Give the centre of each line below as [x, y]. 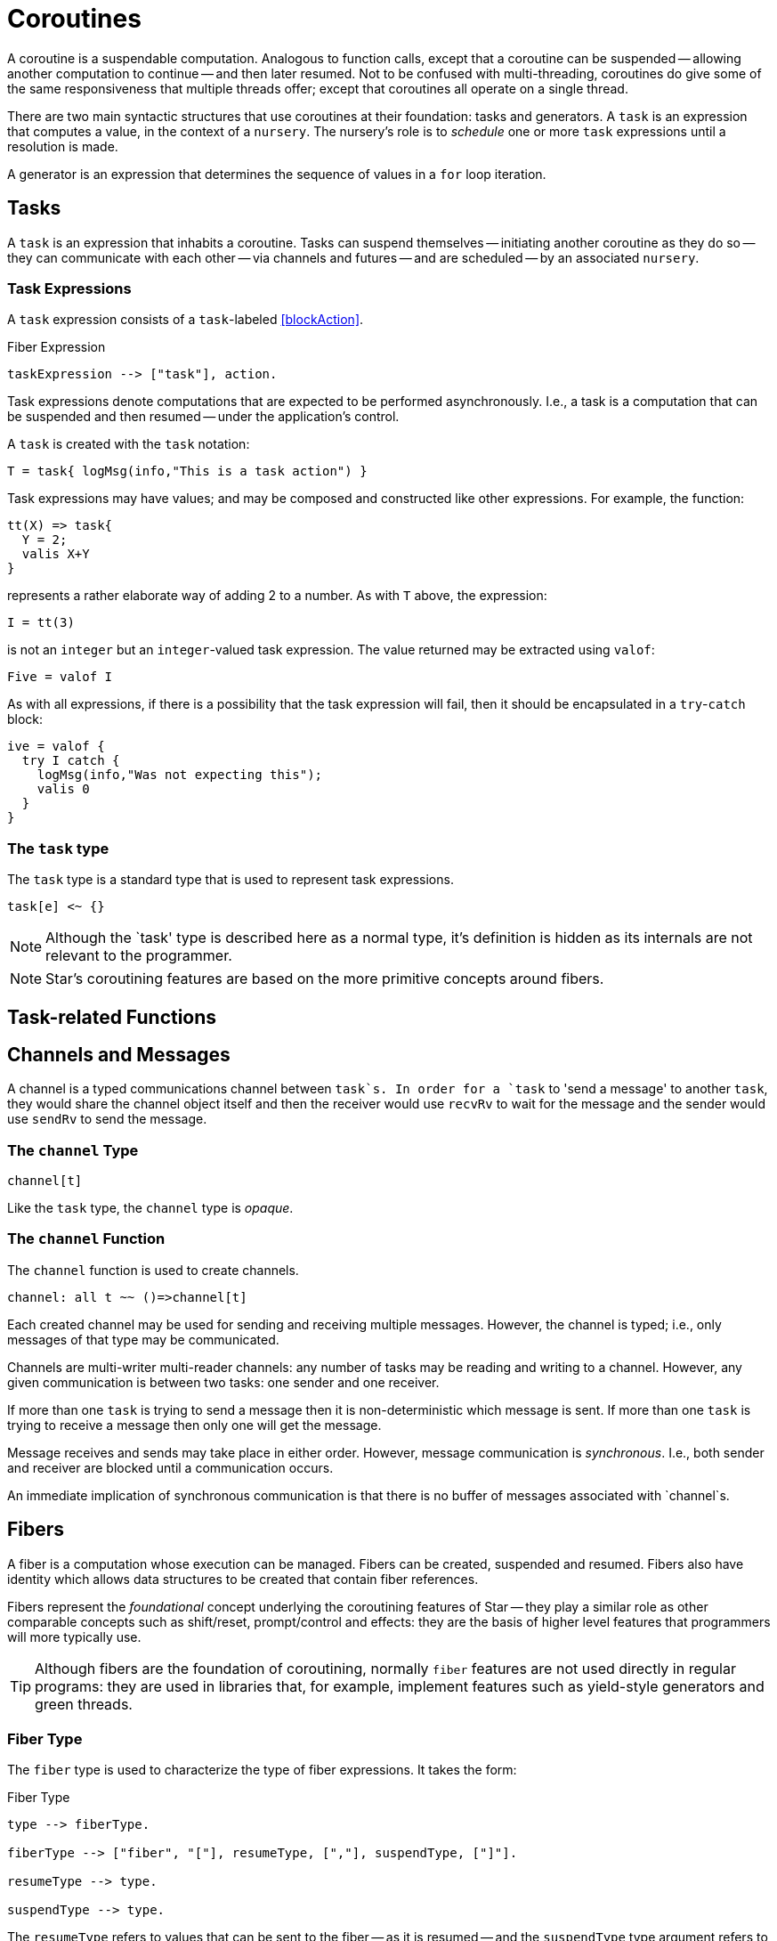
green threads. [84, 1704]
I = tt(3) [41, 623]
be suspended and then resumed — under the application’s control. [203, 417]
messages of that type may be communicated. [143, 1339]
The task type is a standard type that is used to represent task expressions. [231, 880]
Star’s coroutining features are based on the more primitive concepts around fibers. [325, 979]
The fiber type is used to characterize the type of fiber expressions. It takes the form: [262, 1770]
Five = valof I [60, 677]
